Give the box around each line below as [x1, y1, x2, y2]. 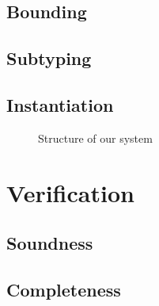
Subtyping [6, 46, 92, 71]
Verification [6, 176, 134, 208]
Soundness [6, 231, 93, 255]
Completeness [6, 277, 121, 301]
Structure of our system [38, 129, 153, 146]
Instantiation [6, 92, 114, 117]
